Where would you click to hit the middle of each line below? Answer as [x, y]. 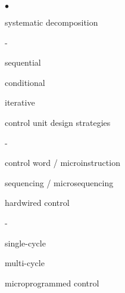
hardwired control [37, 203]
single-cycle [25, 243]
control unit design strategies [58, 122]
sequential [23, 62]
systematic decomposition [51, 22]
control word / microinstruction [62, 163]
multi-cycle [25, 263]
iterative [20, 102]
